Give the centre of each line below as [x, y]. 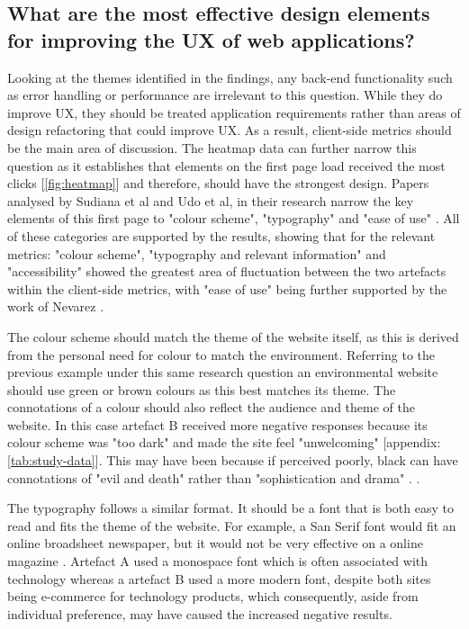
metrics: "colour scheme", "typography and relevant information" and [197, 253]
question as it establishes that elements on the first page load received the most [226, 165]
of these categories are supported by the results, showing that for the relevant [221, 235]
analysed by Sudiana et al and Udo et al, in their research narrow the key [211, 200]
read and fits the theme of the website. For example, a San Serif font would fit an [232, 525]
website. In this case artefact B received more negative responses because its [217, 424]
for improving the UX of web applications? [211, 39]
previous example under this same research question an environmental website [223, 372]
